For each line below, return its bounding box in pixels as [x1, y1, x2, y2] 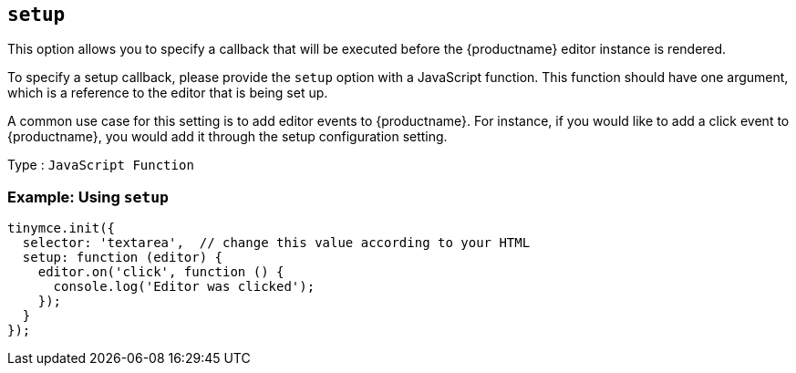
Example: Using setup [7, 187, 169, 206]
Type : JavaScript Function [7, 157, 194, 173]
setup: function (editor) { [22, 250, 223, 265]
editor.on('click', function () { [37, 264, 284, 280]
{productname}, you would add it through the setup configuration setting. [7, 129, 448, 145]
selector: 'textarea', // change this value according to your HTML [22, 235, 531, 251]
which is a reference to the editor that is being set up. [7, 85, 328, 101]
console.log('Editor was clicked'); [53, 279, 315, 295]
